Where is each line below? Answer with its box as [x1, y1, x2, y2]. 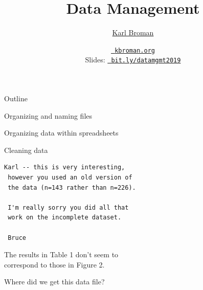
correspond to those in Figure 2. [4, 259, 105, 270]
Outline [4, 93, 28, 104]
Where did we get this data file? [4, 276, 105, 287]
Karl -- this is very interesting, [4, 164, 125, 171]
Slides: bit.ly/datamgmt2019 [85, 54, 181, 65]
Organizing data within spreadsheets [4, 127, 119, 138]
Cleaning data [4, 144, 48, 155]
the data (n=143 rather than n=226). [8, 184, 136, 191]
